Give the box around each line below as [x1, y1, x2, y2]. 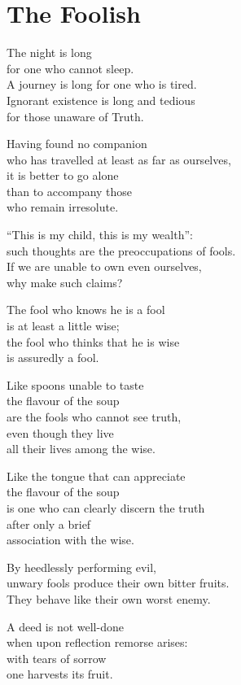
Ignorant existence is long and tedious [7, 91, 195, 108]
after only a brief [7, 515, 91, 532]
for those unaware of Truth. [7, 107, 144, 124]
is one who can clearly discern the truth [7, 499, 205, 516]
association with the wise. [7, 531, 134, 548]
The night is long [7, 44, 92, 61]
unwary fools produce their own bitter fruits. [7, 574, 230, 591]
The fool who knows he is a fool [7, 301, 165, 318]
